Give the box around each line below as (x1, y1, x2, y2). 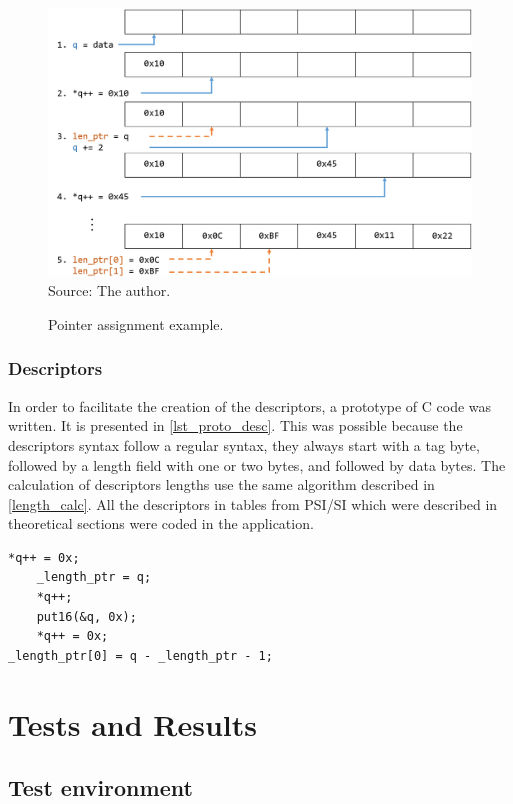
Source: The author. (48, 280, 171, 301)
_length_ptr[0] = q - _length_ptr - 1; (8, 648, 273, 663)
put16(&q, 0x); (36, 609, 137, 624)
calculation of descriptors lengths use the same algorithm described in (8, 474, 435, 495)
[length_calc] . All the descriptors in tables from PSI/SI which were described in (8, 493, 498, 514)
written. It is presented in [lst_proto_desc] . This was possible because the (8, 415, 463, 436)
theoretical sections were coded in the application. (8, 513, 314, 534)
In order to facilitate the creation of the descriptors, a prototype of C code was (8, 395, 492, 416)
